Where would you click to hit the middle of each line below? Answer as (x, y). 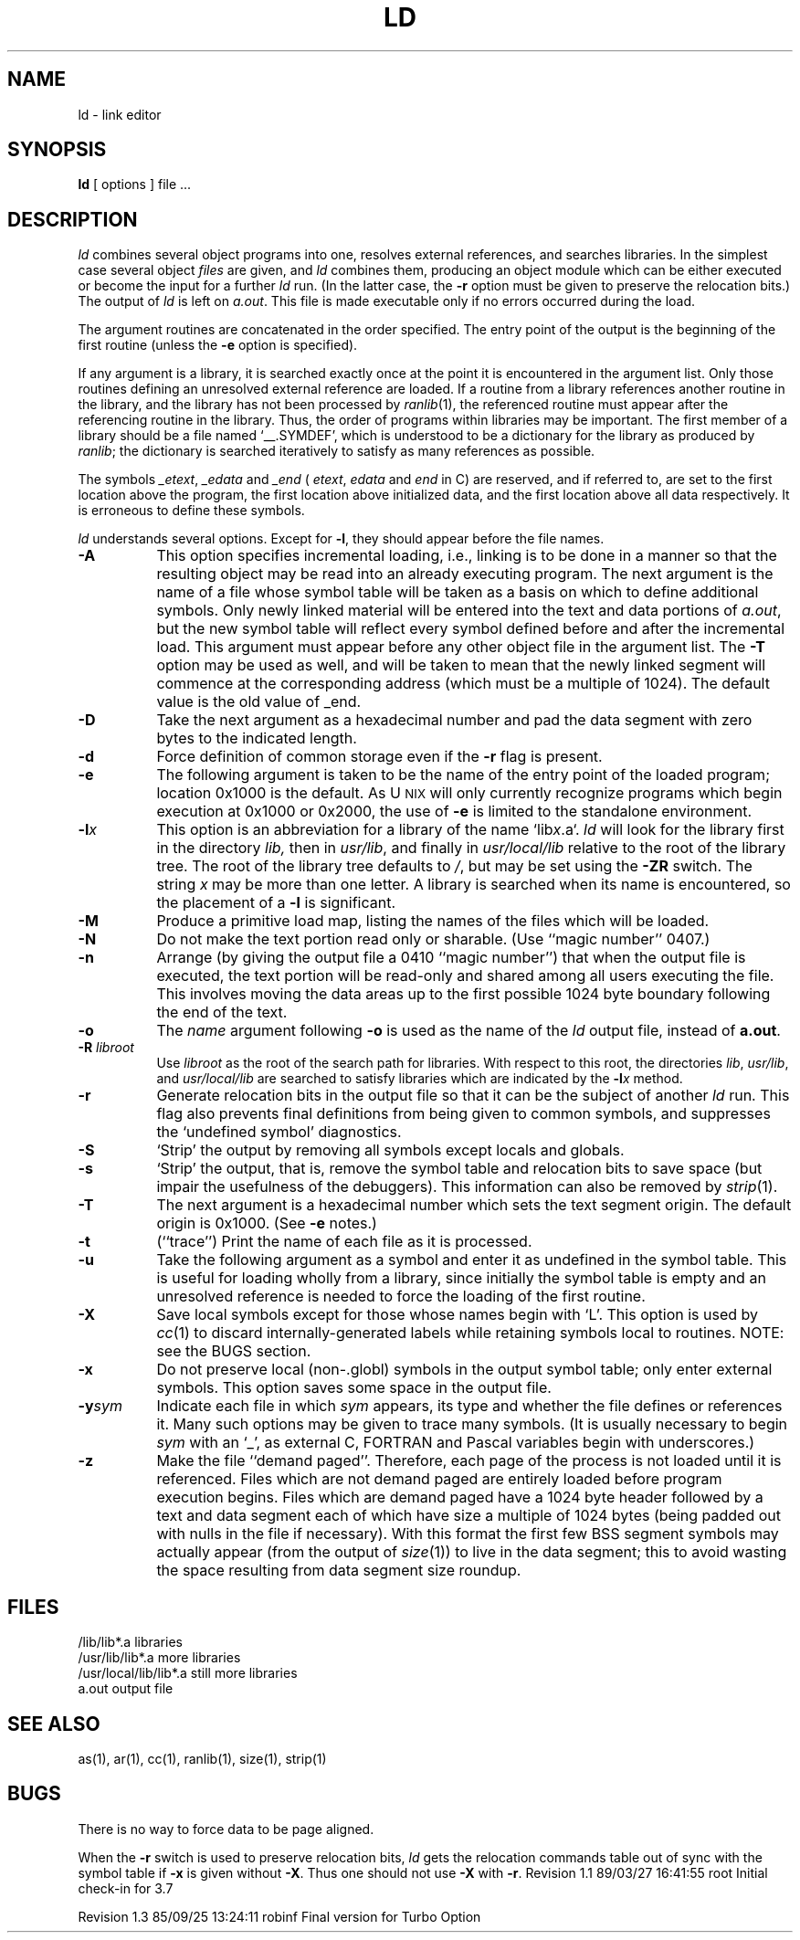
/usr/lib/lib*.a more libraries (159, 1658)
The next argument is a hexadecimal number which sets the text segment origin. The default (474, 1205)
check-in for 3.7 (126, 1888)
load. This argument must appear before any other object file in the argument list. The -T (461, 647)
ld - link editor (120, 114)
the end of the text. (222, 1012)
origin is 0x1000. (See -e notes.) (267, 1223)
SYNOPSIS (57, 150)
